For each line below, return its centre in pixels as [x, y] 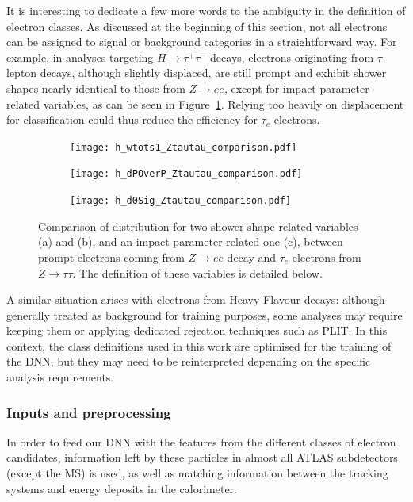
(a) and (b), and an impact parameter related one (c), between [191, 241]
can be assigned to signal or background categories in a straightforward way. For [202, 42]
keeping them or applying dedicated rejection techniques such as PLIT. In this [197, 330]
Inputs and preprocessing [89, 412]
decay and [252, 257]
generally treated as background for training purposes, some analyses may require [205, 314]
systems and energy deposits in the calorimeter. [122, 488]
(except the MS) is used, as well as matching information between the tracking [197, 473]
